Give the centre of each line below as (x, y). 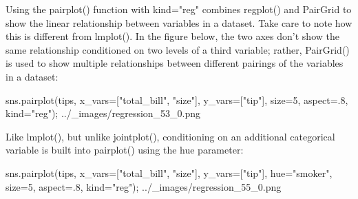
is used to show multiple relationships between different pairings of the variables (175, 63)
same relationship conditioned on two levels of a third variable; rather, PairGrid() (178, 49)
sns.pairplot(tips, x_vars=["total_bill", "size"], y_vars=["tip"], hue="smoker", (169, 172)
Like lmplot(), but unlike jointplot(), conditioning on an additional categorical (170, 136)
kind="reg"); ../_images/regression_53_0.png (103, 113)
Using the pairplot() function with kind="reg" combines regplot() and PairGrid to (179, 9)
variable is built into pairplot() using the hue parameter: (125, 150)
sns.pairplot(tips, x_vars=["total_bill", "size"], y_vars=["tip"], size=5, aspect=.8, (177, 99)
